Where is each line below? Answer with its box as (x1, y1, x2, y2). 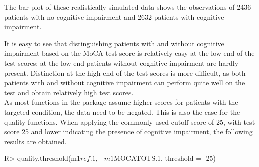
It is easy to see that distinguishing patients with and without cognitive (4, 38, 224, 48)
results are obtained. (4, 136, 67, 146)
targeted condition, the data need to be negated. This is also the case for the (4, 106, 240, 117)
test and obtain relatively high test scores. (4, 87, 134, 97)
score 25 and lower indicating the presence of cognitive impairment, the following (4, 126, 253, 137)
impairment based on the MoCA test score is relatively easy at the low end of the (4, 48, 255, 58)
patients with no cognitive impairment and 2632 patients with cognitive (4, 11, 224, 22)
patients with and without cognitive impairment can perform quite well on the (4, 77, 245, 88)
